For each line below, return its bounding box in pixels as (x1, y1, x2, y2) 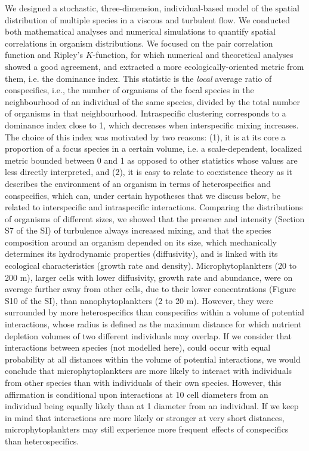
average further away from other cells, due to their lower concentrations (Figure (5, 283, 296, 295)
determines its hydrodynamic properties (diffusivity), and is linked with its (5, 247, 278, 260)
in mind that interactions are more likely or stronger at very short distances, (5, 411, 285, 424)
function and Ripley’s (5, 48, 83, 61)
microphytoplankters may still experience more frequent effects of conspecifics (5, 423, 289, 435)
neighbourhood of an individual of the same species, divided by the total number (5, 95, 301, 108)
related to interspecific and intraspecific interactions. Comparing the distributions (5, 201, 303, 213)
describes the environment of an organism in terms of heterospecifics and (5, 177, 271, 189)
